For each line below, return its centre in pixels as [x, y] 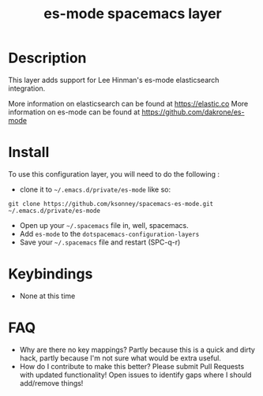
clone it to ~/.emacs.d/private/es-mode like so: [95, 189]
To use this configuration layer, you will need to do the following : [114, 174]
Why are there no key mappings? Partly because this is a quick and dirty [137, 349]
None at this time [47, 296]
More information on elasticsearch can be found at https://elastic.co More [128, 103]
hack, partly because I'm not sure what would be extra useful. [120, 358]
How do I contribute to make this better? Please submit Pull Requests [132, 366]
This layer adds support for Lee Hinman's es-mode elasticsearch [114, 80]
